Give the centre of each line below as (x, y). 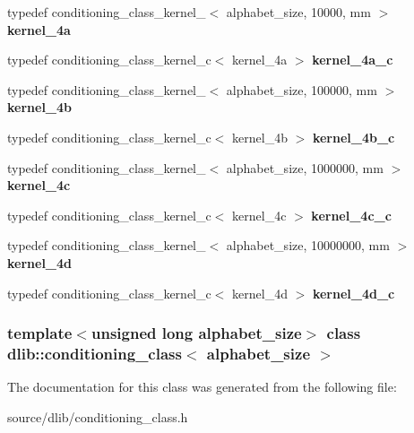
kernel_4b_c (354, 137)
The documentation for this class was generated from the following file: (202, 387)
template (40, 333)
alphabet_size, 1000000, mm (305, 167)
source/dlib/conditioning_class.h (98, 416)
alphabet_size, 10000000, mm (308, 245)
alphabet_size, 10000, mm (298, 12)
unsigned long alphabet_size (196, 333)
